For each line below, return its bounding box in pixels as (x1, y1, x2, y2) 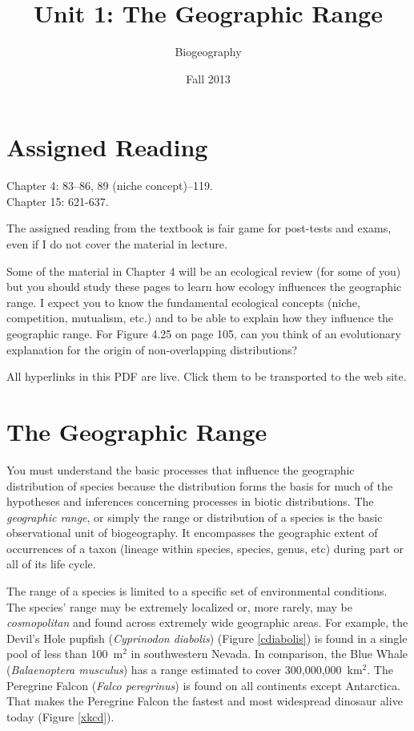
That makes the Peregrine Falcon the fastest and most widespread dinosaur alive (6, 693, 403, 709)
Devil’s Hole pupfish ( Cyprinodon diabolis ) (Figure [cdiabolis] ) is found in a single (6, 629, 408, 646)
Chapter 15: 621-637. (6, 192, 109, 209)
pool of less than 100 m (6, 645, 123, 662)
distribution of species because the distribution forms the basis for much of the (6, 477, 393, 494)
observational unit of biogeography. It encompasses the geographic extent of (6, 524, 378, 541)
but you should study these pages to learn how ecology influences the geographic (6, 278, 402, 295)
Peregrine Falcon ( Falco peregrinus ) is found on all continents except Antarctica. (6, 676, 401, 693)
